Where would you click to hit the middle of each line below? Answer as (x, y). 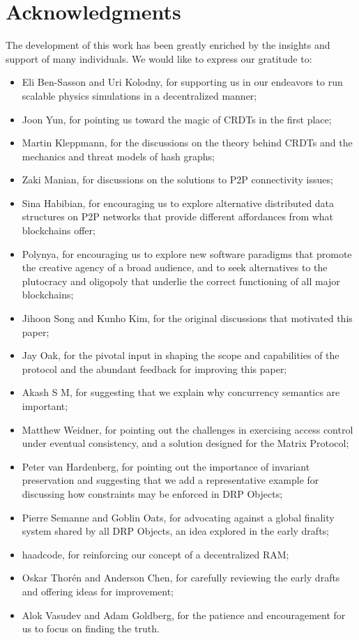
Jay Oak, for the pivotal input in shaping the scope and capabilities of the (181, 355)
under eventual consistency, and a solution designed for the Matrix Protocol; (185, 443)
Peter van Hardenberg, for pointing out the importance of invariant (166, 466)
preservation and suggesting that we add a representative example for (170, 480)
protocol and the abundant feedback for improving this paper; (154, 368)
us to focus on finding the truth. (91, 628)
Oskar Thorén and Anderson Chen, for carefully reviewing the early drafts (181, 578)
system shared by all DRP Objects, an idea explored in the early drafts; (175, 531)
